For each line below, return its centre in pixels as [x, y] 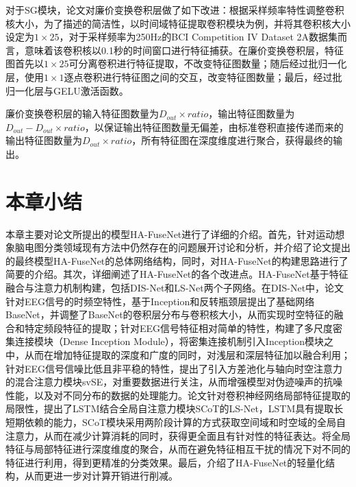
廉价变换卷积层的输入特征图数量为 [82, 114]
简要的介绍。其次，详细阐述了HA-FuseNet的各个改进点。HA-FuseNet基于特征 [177, 274]
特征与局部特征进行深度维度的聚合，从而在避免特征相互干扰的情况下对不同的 [178, 449]
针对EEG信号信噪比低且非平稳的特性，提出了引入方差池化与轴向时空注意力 [174, 368]
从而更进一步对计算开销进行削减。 [101, 476]
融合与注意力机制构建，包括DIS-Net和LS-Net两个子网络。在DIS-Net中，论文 [175, 288]
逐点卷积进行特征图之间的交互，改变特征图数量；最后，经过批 [203, 76]
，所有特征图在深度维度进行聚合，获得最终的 [232, 140]
